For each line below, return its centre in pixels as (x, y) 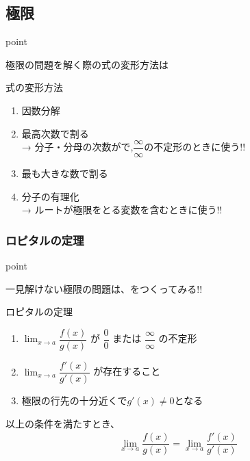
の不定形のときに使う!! (195, 147)
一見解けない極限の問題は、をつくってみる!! (104, 288)
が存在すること (127, 371)
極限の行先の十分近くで (74, 400)
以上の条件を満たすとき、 (63, 423)
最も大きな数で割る (65, 173)
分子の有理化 (50, 196)
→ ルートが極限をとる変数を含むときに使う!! (122, 210)
